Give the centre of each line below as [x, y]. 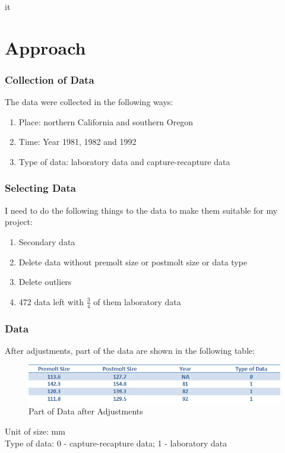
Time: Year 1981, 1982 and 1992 [77, 142]
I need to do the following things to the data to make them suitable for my [141, 210]
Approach [45, 47]
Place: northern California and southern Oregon [106, 121]
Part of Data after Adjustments [86, 411]
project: [19, 222]
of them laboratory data [137, 301]
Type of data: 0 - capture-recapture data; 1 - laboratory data [116, 443]
